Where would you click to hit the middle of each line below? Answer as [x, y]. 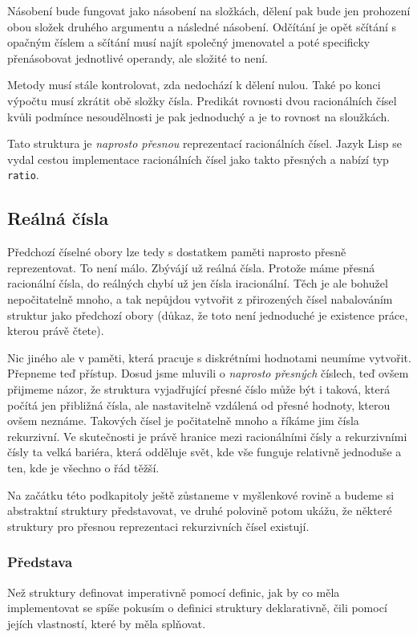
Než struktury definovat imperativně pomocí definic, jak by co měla [174, 592]
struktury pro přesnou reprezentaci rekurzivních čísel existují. [158, 526]
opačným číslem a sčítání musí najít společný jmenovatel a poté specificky [189, 42]
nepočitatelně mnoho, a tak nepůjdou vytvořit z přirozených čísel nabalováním [200, 298]
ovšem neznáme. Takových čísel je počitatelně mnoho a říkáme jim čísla [183, 421]
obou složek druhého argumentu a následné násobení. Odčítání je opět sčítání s [202, 26]
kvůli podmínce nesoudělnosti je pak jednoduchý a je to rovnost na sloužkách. [199, 116]
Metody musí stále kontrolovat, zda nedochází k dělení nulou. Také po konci [194, 85]
